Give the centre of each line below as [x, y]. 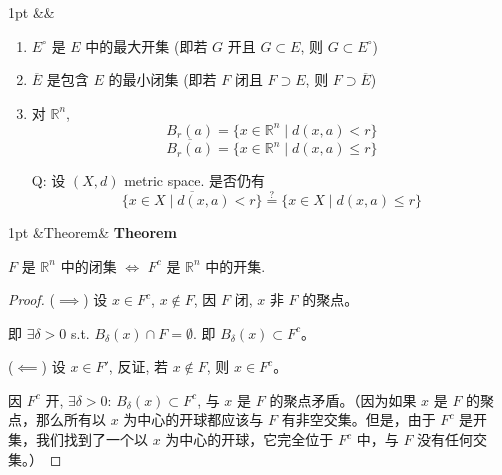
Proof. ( [31, 299]
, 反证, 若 [138, 366]
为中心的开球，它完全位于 [249, 439]
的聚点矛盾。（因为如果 [343, 399]
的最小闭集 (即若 [162, 79]
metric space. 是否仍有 [195, 180]
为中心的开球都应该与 [193, 419]
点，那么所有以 [57, 419]
